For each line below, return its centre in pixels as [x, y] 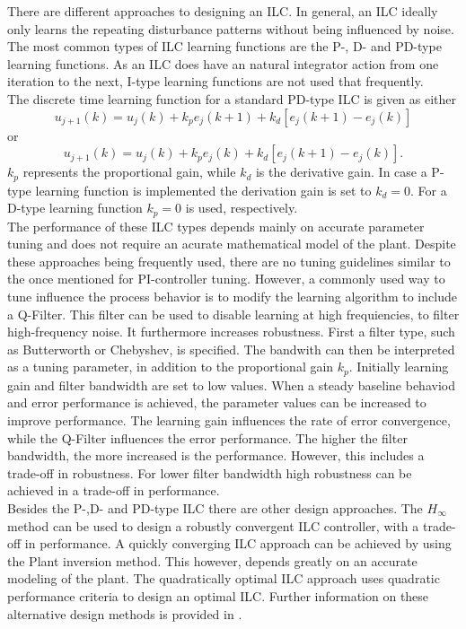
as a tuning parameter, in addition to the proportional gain [171, 367]
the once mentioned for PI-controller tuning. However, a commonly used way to [226, 279]
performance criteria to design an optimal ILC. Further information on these [218, 595]
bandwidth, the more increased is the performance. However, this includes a [216, 455]
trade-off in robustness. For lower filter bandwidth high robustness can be [210, 472]
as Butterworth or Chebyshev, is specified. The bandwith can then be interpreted [231, 349]
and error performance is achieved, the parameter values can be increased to [217, 402]
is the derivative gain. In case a [341, 172]
